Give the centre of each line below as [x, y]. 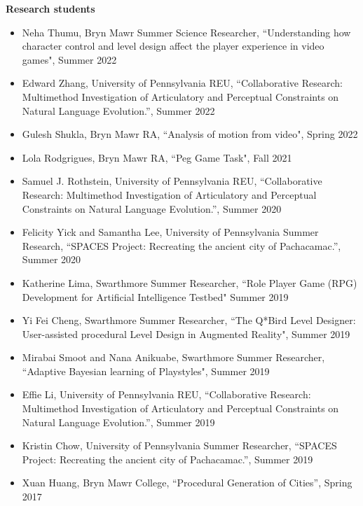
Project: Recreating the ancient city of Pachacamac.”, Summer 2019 [167, 459]
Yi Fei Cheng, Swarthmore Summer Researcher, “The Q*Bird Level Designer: [189, 320]
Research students [50, 8]
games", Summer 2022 [69, 59]
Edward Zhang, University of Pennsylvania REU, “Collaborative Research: [182, 83]
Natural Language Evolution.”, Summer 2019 [118, 422]
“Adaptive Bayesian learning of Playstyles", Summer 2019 [146, 371]
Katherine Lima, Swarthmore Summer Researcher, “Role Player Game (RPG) [190, 282]
